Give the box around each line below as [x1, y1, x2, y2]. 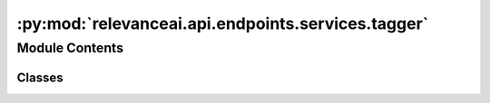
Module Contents [16, 40, 124, 56]
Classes [16, 70, 64, 85]
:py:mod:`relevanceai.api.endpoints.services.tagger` [16, 14, 429, 33]
